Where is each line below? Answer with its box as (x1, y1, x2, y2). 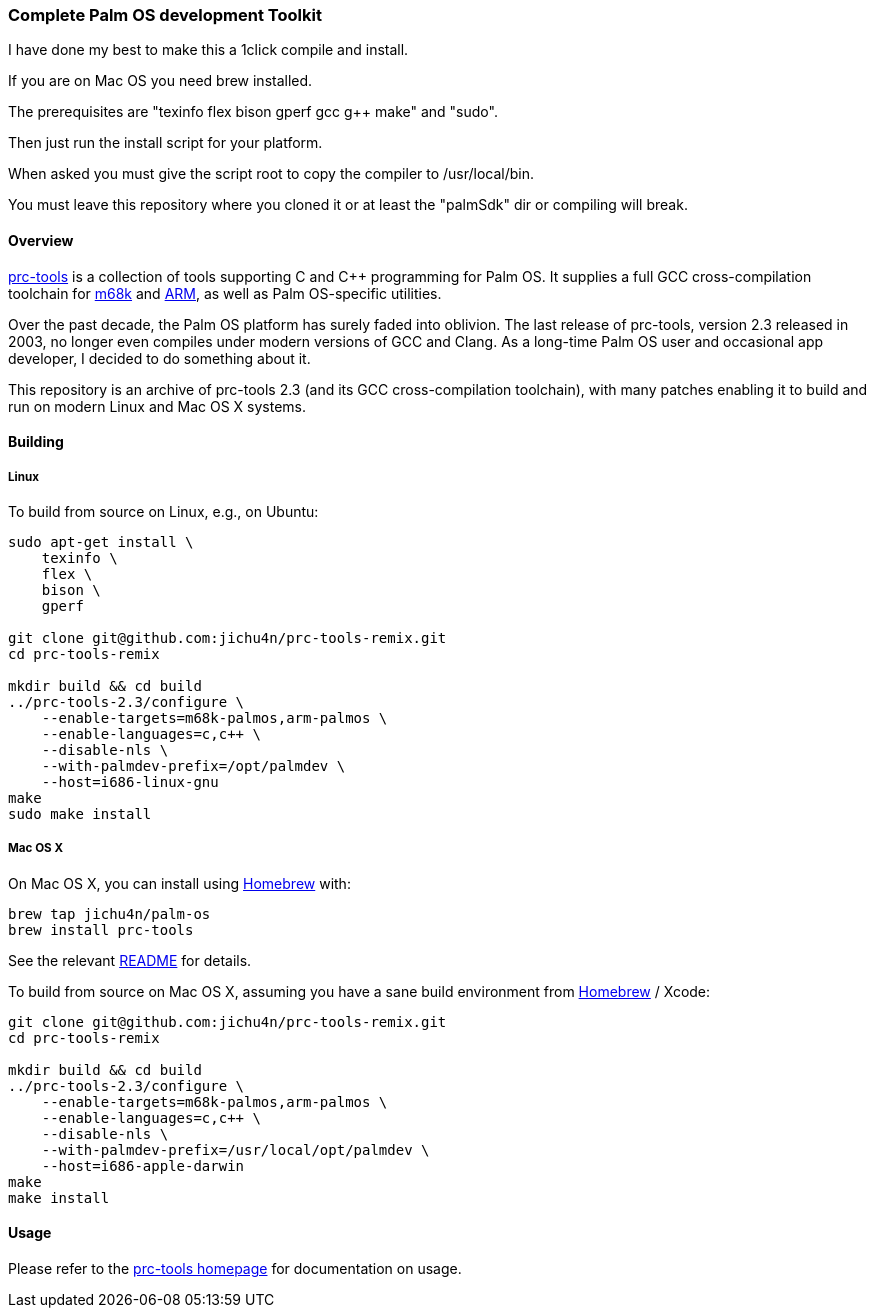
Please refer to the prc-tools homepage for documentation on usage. (8, 1259, 462, 1277)
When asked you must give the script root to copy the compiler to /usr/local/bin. (8, 165, 535, 183)
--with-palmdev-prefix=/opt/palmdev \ (41, 757, 346, 774)
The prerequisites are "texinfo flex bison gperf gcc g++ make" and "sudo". (8, 103, 498, 121)
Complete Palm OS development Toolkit (8, 5, 322, 25)
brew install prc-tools (8, 921, 194, 938)
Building (8, 433, 64, 451)
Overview (8, 231, 74, 249)
